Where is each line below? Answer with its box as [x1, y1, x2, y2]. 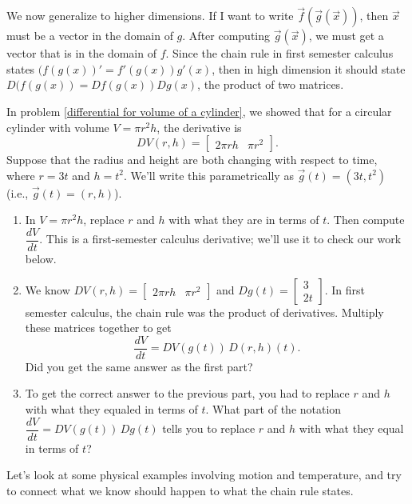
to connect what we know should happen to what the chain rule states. [6, 482, 354, 498]
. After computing [182, 27, 271, 44]
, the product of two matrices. [197, 76, 344, 93]
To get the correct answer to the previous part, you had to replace [25, 385, 350, 402]
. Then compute [327, 211, 405, 228]
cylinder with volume [6, 118, 109, 135]
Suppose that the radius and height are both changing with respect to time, [6, 151, 378, 168]
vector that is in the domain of [6, 45, 156, 62]
